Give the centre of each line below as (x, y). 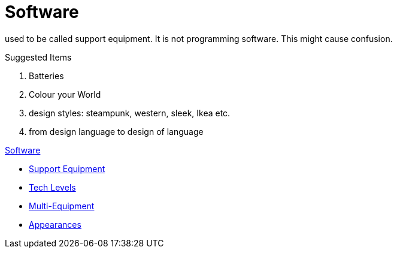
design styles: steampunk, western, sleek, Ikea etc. (130, 113)
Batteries (46, 76)
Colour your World (65, 94)
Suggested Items (38, 57)
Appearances (55, 224)
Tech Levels (52, 187)
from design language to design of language (116, 131)
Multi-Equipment (62, 206)
